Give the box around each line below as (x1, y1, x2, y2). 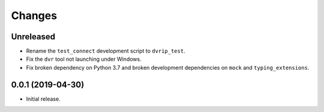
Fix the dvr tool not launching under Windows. (26, 55, 142, 63)
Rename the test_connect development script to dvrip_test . (26, 48, 185, 55)
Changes (11, 9, 57, 22)
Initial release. (26, 95, 61, 102)
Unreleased (11, 32, 56, 42)
